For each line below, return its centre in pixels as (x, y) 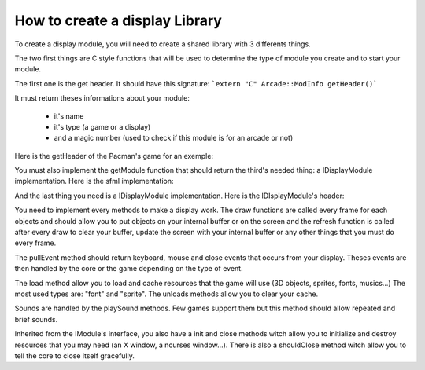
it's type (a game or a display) (102, 126)
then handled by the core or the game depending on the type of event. (129, 269)
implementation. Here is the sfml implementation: (94, 181)
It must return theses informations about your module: (102, 98)
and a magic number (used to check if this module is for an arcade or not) (174, 138)
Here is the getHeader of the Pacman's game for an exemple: (114, 156)
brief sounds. (36, 319)
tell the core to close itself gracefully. (75, 355)
